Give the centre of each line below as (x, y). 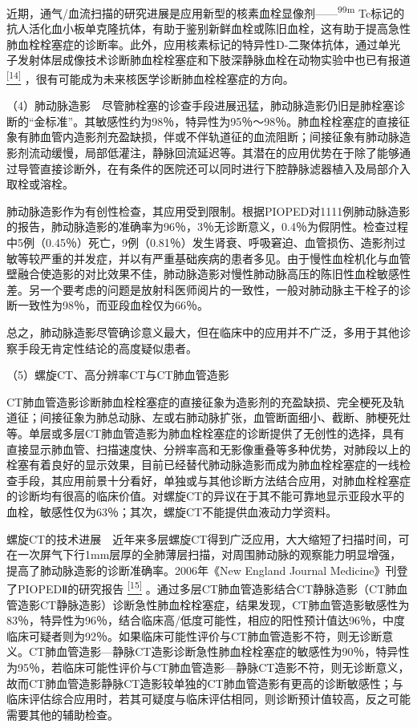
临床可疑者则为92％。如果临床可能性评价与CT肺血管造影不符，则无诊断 (194, 635)
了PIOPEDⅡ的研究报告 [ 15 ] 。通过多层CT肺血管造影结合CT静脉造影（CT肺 (202, 587)
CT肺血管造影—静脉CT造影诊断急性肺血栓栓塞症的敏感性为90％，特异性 (219, 651)
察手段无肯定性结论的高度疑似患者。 (102, 348)
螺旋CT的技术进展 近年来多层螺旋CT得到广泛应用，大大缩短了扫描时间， (202, 538)
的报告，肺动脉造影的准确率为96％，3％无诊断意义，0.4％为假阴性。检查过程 (207, 226)
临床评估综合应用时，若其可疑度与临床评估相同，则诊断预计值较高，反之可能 (208, 699)
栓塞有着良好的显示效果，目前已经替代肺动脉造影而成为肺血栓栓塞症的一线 (203, 465)
